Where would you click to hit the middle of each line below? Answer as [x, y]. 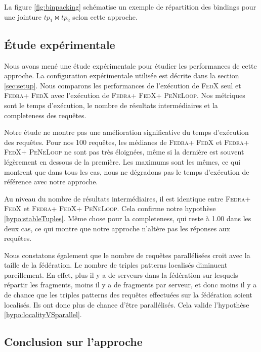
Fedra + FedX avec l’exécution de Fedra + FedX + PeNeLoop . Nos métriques [125, 95]
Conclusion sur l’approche [73, 342]
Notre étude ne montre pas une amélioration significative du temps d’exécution [126, 132]
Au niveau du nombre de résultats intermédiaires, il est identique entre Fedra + [127, 198]
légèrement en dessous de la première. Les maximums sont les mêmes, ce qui [122, 161]
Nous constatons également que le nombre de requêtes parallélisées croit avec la [127, 255]
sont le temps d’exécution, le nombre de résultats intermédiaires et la [111, 105]
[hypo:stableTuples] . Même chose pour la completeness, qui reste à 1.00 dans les [128, 218]
